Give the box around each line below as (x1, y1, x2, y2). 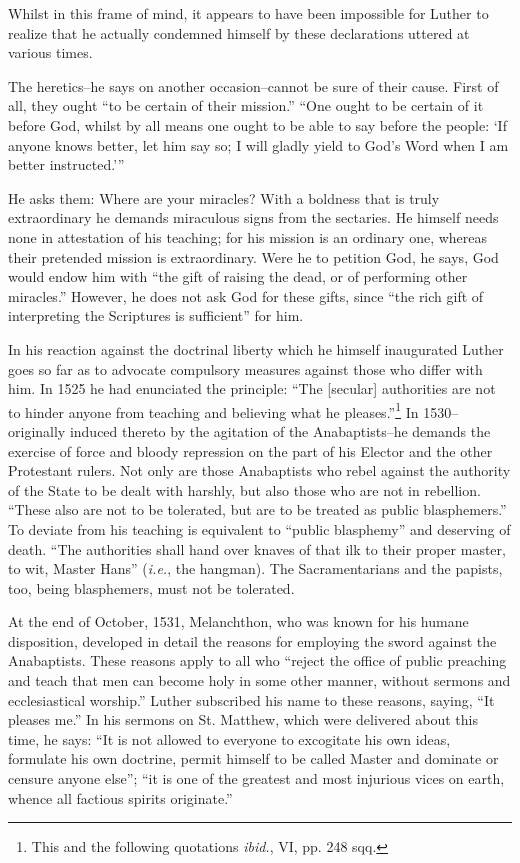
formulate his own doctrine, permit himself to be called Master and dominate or (8, 748, 499, 769)
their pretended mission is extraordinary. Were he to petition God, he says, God (8, 246, 499, 267)
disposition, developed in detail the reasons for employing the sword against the (8, 630, 497, 651)
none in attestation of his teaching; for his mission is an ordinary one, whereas (8, 226, 488, 247)
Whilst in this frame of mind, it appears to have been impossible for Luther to (8, 3, 489, 23)
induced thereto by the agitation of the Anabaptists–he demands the (69, 420, 491, 441)
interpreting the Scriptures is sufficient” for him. (8, 305, 304, 326)
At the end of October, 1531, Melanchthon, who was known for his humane (8, 611, 469, 632)
